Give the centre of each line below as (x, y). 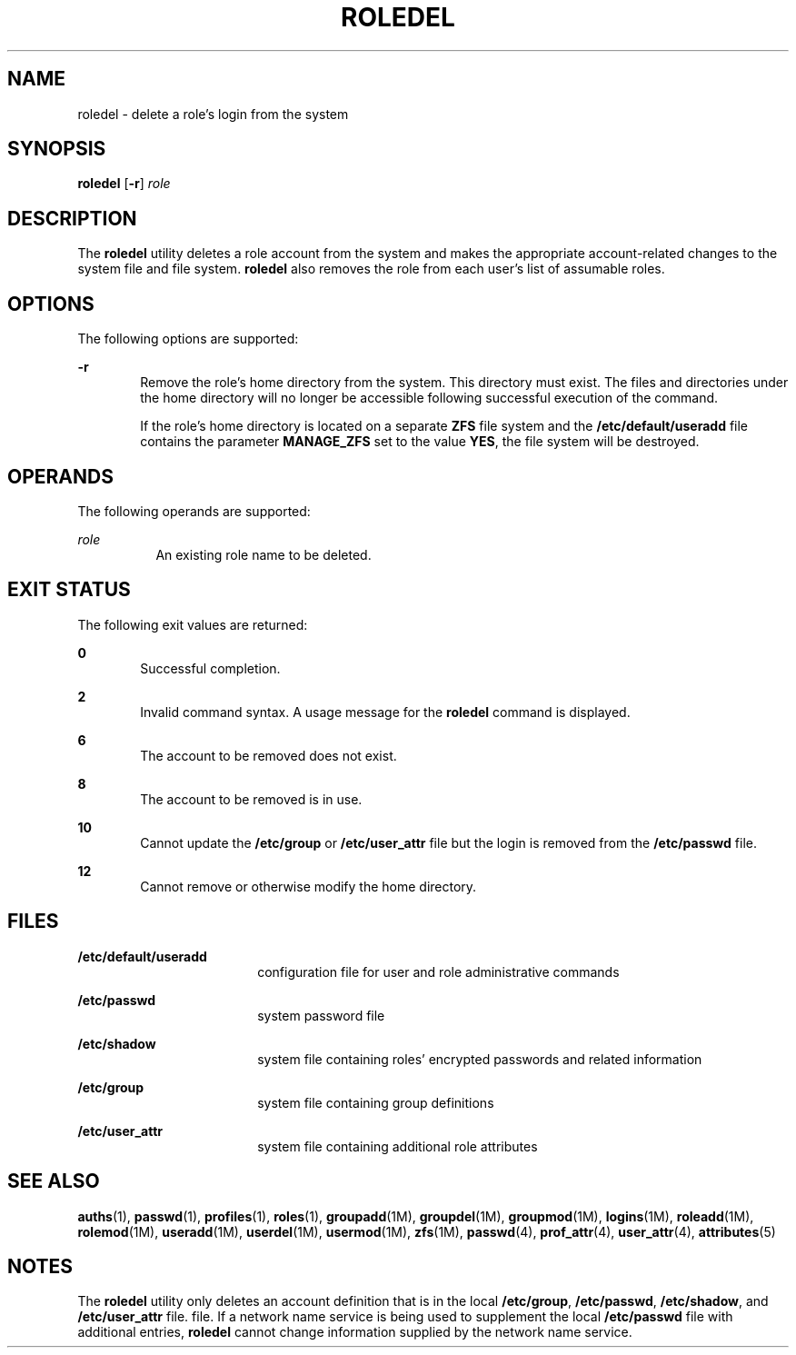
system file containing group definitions (376, 1102)
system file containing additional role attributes (398, 1146)
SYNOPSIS (57, 149)
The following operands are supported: (194, 511)
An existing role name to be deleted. (264, 554)
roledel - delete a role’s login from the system (213, 114)
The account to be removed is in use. (251, 799)
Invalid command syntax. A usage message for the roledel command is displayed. (385, 712)
